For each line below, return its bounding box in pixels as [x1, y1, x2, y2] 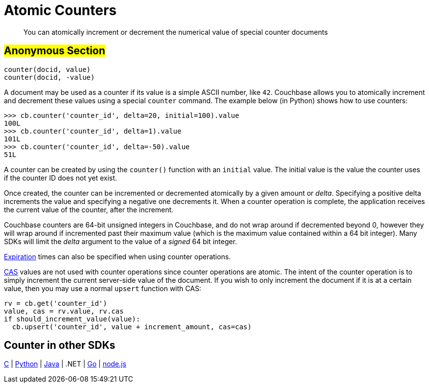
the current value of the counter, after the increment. [4, 205, 174, 214]
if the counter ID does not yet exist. [4, 173, 117, 182]
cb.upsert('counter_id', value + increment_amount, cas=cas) [12, 322, 252, 331]
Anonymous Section [4, 45, 105, 57]
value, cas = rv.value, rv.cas [4, 307, 124, 315]
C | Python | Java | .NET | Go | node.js [4, 360, 126, 368]
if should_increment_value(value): [4, 315, 141, 323]
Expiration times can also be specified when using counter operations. [4, 252, 231, 261]
